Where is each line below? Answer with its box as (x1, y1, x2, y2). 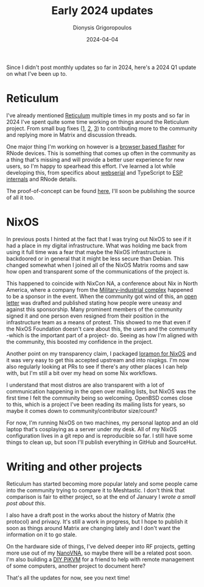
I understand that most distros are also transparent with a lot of (6, 381, 164, 388)
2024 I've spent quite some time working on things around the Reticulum (6, 118, 189, 125)
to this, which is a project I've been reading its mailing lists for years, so (6, 401, 186, 408)
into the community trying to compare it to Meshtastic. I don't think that (6, 486, 185, 494)
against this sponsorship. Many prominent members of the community (6, 305, 183, 313)
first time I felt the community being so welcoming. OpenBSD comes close (6, 394, 193, 401)
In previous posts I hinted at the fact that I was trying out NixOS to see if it (6, 235, 192, 242)
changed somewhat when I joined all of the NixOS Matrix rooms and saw (6, 261, 189, 269)
